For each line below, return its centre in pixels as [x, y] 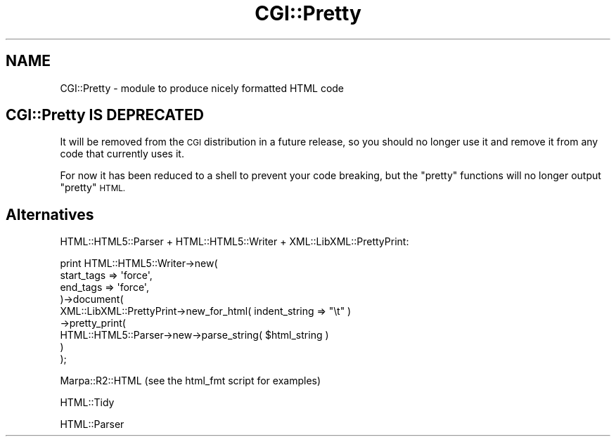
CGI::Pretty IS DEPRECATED [105, 115]
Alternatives [50, 214]
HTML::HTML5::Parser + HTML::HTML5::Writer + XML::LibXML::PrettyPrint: [235, 242]
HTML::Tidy [87, 403]
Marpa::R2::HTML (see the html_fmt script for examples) [191, 381]
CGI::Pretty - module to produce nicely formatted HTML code [202, 88]
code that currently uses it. [122, 154]
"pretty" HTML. [93, 188]
